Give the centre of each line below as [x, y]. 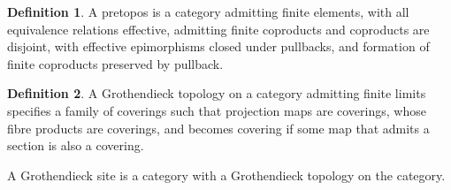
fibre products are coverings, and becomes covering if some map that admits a [218, 128]
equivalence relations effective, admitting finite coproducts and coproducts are [218, 29]
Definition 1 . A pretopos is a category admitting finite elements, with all [208, 11]
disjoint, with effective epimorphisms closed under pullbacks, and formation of [218, 46]
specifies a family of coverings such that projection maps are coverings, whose [217, 110]
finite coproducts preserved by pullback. [115, 63]
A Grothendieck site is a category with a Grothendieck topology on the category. [226, 175]
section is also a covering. [76, 145]
